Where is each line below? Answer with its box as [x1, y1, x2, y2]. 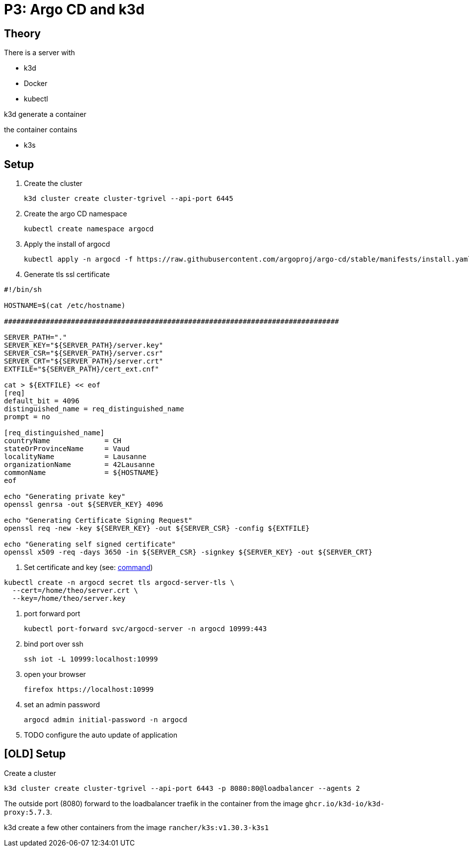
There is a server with [4, 48, 75, 57]
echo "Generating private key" [4, 492, 126, 501]
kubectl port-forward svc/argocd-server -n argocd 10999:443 [24, 625, 267, 633]
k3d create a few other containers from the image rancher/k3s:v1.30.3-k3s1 [4, 823, 269, 832]
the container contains [4, 125, 78, 134]
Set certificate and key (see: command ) [24, 563, 153, 572]
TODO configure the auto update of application [24, 731, 177, 740]
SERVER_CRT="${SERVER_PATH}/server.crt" [4, 357, 163, 366]
